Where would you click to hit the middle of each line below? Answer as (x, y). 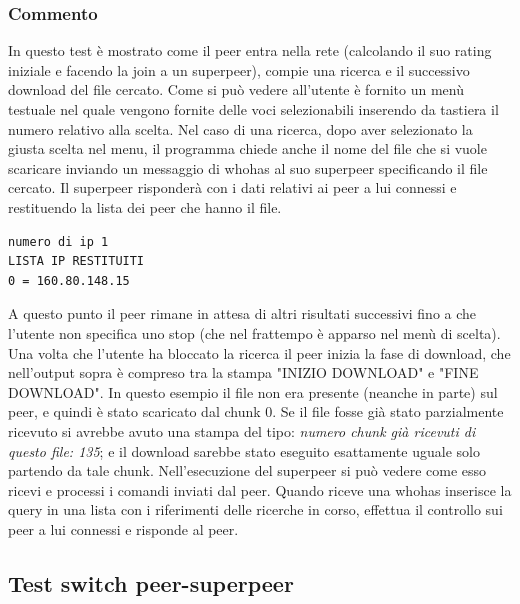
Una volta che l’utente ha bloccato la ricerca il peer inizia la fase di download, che (259, 352)
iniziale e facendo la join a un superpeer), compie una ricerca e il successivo (239, 69)
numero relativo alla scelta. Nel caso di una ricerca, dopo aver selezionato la (240, 128)
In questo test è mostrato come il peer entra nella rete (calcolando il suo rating (250, 50)
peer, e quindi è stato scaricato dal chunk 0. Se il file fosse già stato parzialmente (256, 411)
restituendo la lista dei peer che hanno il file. (145, 206)
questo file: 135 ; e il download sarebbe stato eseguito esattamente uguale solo (244, 450)
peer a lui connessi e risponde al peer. (123, 528)
